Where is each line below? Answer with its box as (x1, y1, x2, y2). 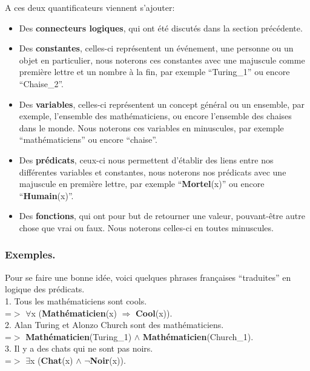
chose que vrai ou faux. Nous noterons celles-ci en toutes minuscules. (19, 221, 274, 234)
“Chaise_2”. (19, 77, 64, 90)
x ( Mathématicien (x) (31, 306, 117, 319)
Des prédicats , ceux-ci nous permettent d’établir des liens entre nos (19, 153, 274, 166)
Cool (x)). (136, 306, 173, 319)
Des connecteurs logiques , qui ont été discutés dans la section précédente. (19, 21, 303, 34)
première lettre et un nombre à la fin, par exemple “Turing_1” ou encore (19, 65, 290, 78)
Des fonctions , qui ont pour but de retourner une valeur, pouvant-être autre (19, 209, 305, 222)
